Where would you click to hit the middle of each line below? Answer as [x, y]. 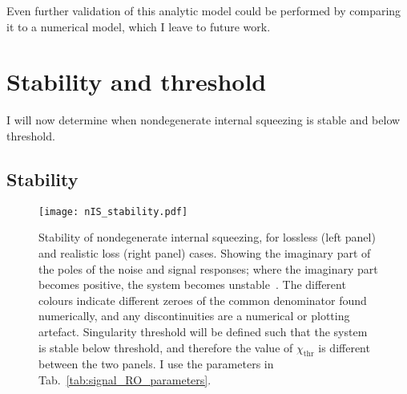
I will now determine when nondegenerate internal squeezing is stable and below [203, 120]
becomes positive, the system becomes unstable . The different [192, 284]
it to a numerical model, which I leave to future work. [139, 26]
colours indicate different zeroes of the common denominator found [203, 300]
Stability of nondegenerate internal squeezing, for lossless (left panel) [207, 237]
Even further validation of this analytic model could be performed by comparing [204, 10]
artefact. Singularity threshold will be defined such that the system [203, 331]
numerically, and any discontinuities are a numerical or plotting [194, 316]
